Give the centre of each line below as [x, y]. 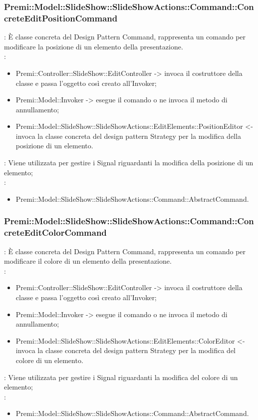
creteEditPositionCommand [61, 18]
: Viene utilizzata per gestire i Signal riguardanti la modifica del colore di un [121, 377]
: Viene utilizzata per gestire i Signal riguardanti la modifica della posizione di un [129, 163]
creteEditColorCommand [55, 232]
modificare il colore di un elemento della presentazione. [88, 261]
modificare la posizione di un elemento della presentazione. [94, 46]
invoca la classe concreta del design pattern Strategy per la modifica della [128, 136]
